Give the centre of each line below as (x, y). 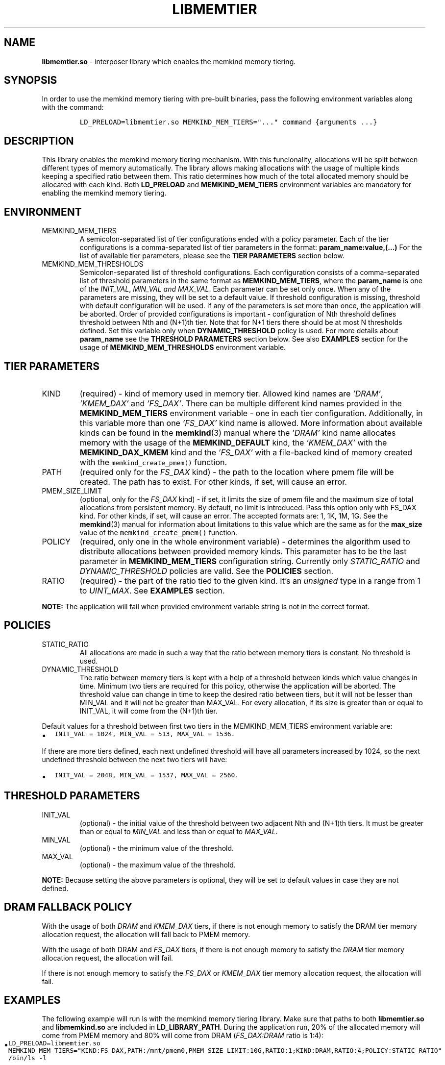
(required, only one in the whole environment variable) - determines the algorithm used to (245, 541)
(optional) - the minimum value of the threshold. (157, 848)
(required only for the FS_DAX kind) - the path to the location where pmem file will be (237, 472)
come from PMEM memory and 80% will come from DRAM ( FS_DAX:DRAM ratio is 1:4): (183, 1036)
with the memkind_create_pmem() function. (153, 462)
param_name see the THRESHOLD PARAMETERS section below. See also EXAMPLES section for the (244, 339)
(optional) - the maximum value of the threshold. (158, 865)
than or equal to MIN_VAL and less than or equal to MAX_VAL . (179, 831)
